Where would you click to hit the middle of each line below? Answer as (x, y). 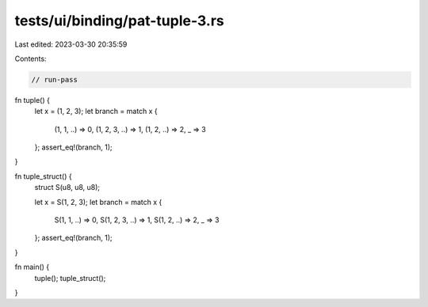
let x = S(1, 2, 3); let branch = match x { (98, 202)
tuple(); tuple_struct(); (70, 278)
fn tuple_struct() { (43, 176)
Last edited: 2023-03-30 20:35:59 (71, 44)
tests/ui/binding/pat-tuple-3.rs (120, 21)
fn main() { (32, 267)
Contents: (31, 59)
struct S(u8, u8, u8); (67, 188)
